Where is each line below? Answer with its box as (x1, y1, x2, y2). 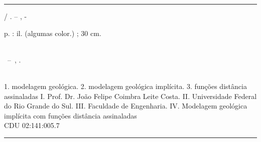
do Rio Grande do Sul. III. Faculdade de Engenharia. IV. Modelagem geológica (4, 100, 247, 111)
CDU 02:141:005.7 (4, 120, 60, 130)
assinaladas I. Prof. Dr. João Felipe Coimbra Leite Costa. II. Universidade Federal (4, 90, 257, 101)
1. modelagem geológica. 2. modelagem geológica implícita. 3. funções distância (4, 80, 247, 91)
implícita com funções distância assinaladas (4, 110, 137, 120)
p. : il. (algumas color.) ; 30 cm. (4, 27, 101, 38)
